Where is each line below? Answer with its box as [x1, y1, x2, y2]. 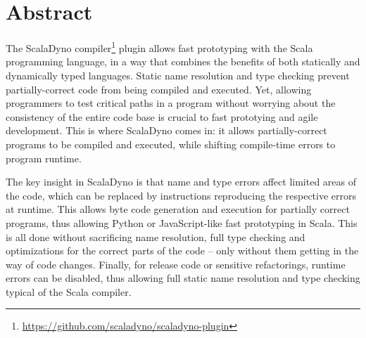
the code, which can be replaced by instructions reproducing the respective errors [6, 188, 357, 202]
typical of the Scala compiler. [6, 284, 132, 299]
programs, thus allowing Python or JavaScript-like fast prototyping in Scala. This [6, 215, 358, 230]
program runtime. [6, 150, 82, 165]
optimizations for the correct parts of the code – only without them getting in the [6, 243, 359, 258]
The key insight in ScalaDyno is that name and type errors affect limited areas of [6, 174, 357, 189]
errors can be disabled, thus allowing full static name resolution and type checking [6, 271, 360, 285]
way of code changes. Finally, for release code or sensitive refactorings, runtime [6, 256, 346, 271]
